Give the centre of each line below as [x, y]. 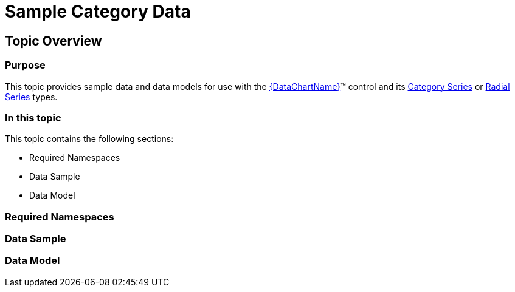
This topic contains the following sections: [89, 139]
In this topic [33, 117]
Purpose [25, 65]
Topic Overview [54, 41]
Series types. [31, 97]
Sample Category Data [98, 12]
